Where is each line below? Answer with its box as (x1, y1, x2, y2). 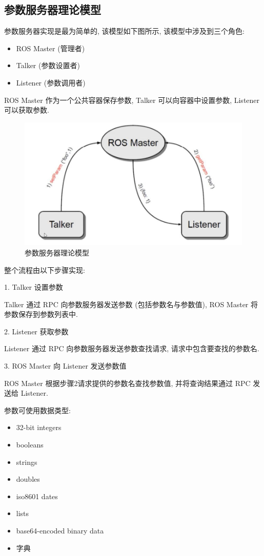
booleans (16, 439, 44, 450)
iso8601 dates (16, 490, 58, 501)
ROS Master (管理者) (16, 42, 85, 53)
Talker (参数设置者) (16, 60, 80, 71)
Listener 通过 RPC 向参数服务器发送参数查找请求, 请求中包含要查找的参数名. (4, 343, 259, 354)
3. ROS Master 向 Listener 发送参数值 (4, 360, 127, 371)
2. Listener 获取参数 (4, 326, 69, 336)
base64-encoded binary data (16, 525, 104, 536)
